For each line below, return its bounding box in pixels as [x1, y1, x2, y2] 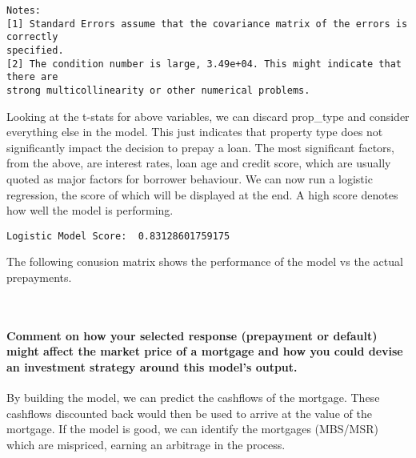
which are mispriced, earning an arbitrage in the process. [6, 436, 286, 452]
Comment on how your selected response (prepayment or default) [6, 327, 378, 343]
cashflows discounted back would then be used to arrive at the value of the [6, 404, 372, 421]
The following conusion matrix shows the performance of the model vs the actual [6, 253, 403, 270]
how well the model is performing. [6, 202, 174, 219]
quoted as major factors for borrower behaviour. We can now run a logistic [6, 170, 373, 187]
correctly [6, 31, 58, 43]
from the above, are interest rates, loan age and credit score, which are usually [6, 155, 391, 171]
